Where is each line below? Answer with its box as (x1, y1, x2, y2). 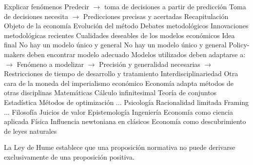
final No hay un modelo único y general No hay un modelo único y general (4, 40, 227, 50)
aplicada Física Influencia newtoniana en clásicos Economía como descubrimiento (4, 116, 246, 126)
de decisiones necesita (4, 11, 68, 21)
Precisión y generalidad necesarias (98, 59, 200, 69)
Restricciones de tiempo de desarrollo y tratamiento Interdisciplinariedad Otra (4, 68, 238, 79)
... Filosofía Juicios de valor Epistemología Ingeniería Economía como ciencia (4, 106, 234, 117)
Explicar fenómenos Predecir (4, 1, 89, 11)
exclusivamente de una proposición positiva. (4, 151, 135, 162)
